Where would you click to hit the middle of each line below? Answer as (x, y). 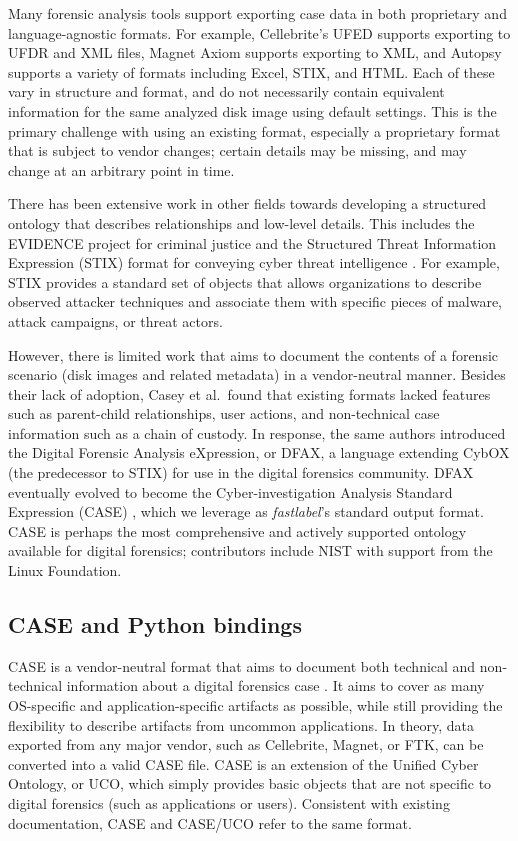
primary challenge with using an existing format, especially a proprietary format (254, 130)
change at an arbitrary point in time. (121, 169)
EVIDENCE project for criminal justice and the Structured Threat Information (252, 242)
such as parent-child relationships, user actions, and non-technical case (224, 413)
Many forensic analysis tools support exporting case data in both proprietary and (257, 13)
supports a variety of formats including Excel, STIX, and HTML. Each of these (251, 71)
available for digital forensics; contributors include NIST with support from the (250, 550)
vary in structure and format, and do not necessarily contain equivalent (226, 91)
